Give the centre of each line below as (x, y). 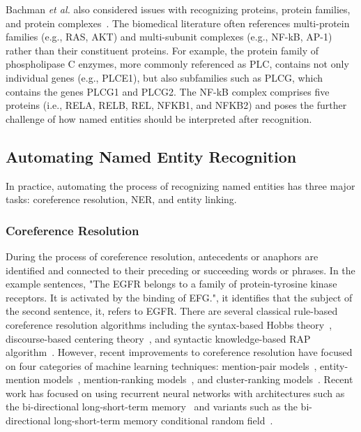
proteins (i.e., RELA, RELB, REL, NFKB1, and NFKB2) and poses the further (176, 105)
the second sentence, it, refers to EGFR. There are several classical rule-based (172, 311)
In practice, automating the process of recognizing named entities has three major (180, 185)
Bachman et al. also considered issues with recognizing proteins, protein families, (178, 9)
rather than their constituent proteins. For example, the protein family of (162, 50)
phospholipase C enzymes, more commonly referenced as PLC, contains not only (177, 64)
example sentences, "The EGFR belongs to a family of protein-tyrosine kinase (171, 284)
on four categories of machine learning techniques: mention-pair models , (161, 365)
